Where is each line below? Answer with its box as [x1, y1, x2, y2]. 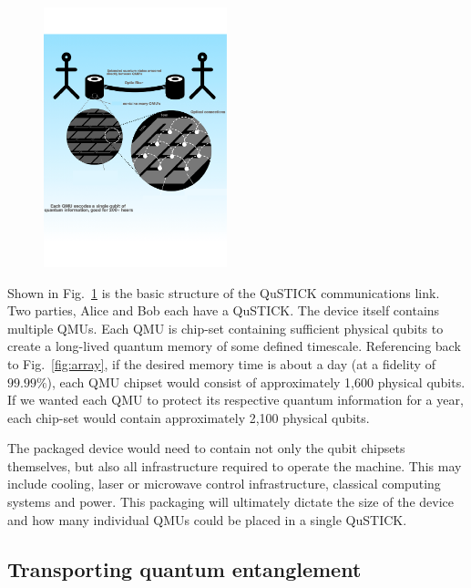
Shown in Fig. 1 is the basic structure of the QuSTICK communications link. [7, 283, 440, 302]
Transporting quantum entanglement [7, 554, 362, 583]
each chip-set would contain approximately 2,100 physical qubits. [7, 407, 370, 427]
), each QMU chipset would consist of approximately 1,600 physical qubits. [46, 372, 466, 391]
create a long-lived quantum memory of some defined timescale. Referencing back [7, 336, 461, 356]
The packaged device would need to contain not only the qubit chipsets [7, 438, 405, 458]
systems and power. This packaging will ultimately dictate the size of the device [7, 492, 454, 511]
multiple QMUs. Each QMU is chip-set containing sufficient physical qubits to [7, 318, 444, 337]
